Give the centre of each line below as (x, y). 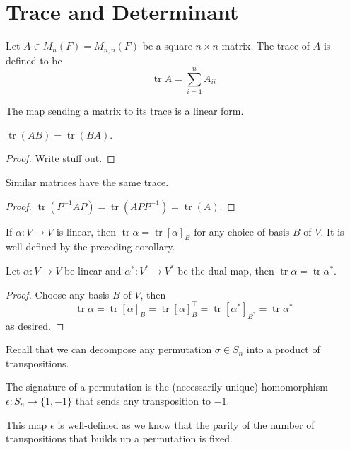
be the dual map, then (226, 271)
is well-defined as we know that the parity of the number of (186, 424)
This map (27, 424)
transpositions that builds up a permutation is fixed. (119, 438)
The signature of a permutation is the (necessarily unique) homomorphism (167, 387)
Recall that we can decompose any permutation (109, 349)
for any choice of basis (242, 231)
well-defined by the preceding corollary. (91, 247)
